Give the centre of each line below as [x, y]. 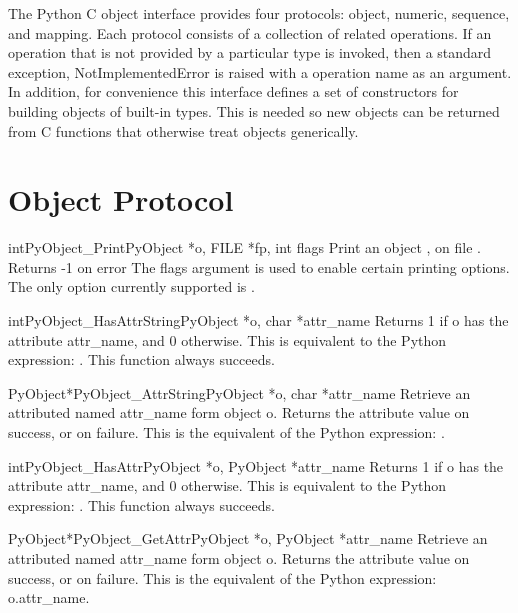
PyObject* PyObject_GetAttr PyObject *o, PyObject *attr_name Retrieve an [248, 538]
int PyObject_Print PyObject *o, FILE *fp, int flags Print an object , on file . [244, 247]
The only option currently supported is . [131, 286]
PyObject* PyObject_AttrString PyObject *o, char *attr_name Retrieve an [239, 392]
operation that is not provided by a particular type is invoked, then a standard [250, 52]
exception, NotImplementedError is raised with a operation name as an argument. [260, 71]
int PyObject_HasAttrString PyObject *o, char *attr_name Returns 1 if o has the [258, 320]
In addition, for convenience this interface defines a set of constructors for [233, 91]
